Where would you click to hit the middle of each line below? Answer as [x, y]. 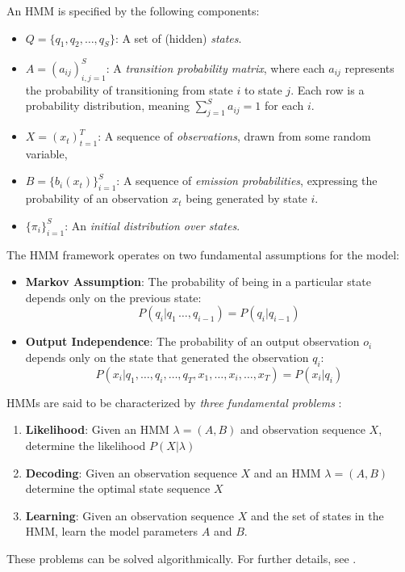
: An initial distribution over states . [152, 225]
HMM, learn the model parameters [112, 531]
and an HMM [287, 472]
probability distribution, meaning [108, 105]
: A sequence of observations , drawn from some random [234, 136]
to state [263, 89]
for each [284, 105]
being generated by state [246, 198]
